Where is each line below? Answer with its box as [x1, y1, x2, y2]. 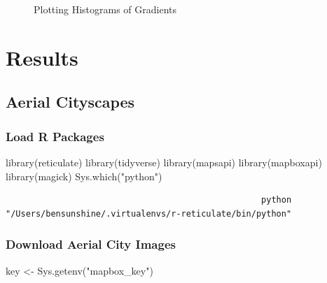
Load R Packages [6, 127, 104, 145]
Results [6, 43, 78, 71]
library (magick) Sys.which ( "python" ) [6, 168, 162, 183]
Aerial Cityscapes [6, 91, 135, 113]
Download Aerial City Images [6, 235, 176, 253]
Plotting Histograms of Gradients [34, 2, 177, 16]
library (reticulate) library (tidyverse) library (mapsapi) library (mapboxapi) [6, 154, 322, 169]
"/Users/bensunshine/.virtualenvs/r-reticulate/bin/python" [6, 208, 292, 219]
